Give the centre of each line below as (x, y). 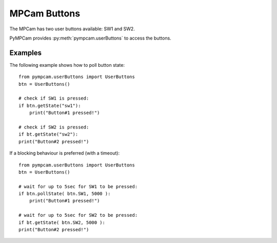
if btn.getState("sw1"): (50, 106)
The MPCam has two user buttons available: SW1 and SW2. (72, 29)
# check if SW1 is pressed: (54, 98)
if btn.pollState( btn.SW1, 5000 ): (65, 194)
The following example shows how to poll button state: (67, 65)
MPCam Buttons (45, 13)
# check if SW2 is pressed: (54, 127)
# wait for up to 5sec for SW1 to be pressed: (78, 186)
